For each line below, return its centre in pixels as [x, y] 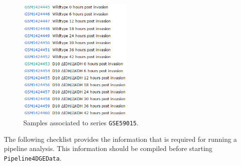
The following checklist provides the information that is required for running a [120, 139]
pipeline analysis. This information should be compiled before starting [108, 148]
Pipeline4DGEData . [33, 158]
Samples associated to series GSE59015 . [81, 123]
